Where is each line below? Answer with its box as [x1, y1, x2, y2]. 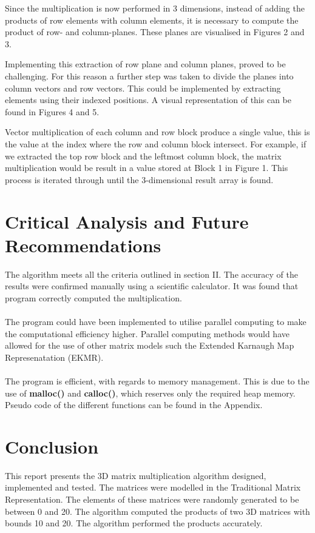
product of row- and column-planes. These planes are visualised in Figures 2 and [5, 25, 305, 38]
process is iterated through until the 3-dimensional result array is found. [5, 173, 274, 186]
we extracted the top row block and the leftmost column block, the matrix [5, 149, 282, 162]
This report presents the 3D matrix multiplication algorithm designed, [5, 469, 266, 481]
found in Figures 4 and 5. [5, 105, 100, 118]
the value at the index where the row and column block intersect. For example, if [5, 137, 307, 150]
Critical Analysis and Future [5, 209, 249, 233]
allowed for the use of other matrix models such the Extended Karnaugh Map [5, 339, 294, 352]
